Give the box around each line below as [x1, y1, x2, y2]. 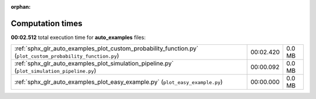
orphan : [11, 3, 31, 10]
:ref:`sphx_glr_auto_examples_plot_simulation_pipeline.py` [14, 59, 174, 68]
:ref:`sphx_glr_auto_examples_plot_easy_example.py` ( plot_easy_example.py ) [14, 78, 223, 86]
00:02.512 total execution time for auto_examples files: [11, 34, 146, 41]
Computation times [11, 18, 83, 29]
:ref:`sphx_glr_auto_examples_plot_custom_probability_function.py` [14, 44, 199, 52]
